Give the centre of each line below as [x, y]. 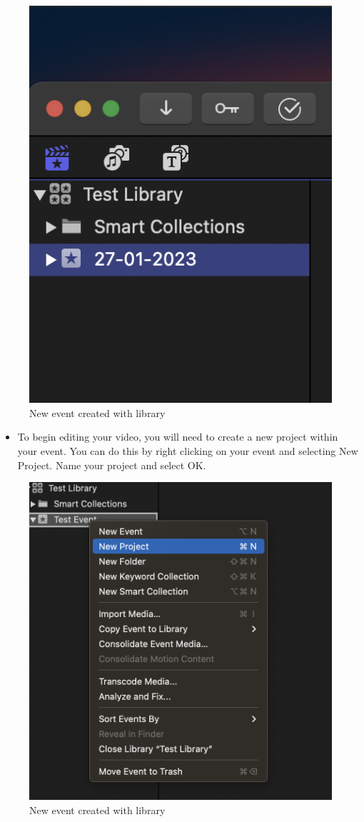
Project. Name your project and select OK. [112, 465]
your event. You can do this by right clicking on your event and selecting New [188, 450]
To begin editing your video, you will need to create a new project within [178, 437]
